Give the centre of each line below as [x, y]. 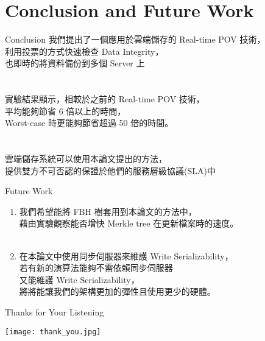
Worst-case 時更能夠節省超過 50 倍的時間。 [89, 123]
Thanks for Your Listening [55, 312]
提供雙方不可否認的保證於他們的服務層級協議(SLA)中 [110, 170]
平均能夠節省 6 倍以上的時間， [65, 111]
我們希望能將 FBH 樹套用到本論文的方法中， [108, 211]
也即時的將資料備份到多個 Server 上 [75, 63]
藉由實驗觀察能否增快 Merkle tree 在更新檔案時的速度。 [129, 223]
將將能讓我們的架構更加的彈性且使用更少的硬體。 [117, 291]
